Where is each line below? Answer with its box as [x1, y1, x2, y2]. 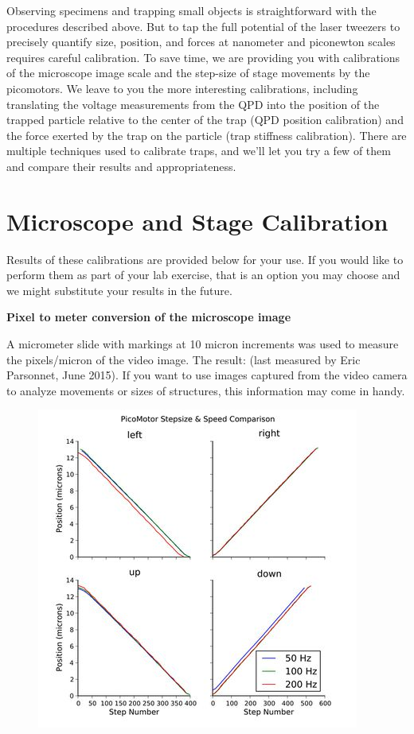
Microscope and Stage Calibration [6, 204, 389, 237]
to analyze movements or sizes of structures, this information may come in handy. [6, 382, 405, 398]
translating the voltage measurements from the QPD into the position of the [6, 95, 380, 112]
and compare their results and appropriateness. [6, 157, 236, 174]
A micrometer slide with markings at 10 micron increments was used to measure [6, 336, 399, 352]
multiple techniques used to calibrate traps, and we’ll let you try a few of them [6, 142, 391, 159]
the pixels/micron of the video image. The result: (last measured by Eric [6, 351, 361, 367]
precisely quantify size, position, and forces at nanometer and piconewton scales [6, 33, 396, 50]
